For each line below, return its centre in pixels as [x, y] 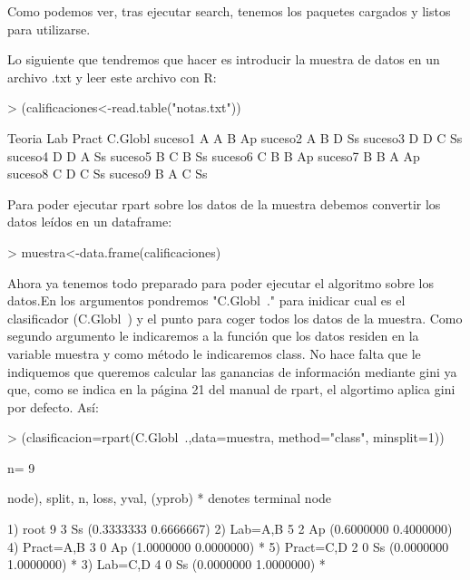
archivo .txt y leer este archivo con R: [112, 77]
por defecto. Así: [53, 406]
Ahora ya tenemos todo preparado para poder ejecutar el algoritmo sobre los [220, 282]
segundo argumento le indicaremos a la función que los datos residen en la [213, 336]
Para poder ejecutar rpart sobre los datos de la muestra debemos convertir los [224, 203]
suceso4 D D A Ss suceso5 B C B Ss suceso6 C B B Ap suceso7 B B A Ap [214, 155]
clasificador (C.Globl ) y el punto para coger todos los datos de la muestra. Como [235, 318]
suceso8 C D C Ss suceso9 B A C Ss [108, 174]
